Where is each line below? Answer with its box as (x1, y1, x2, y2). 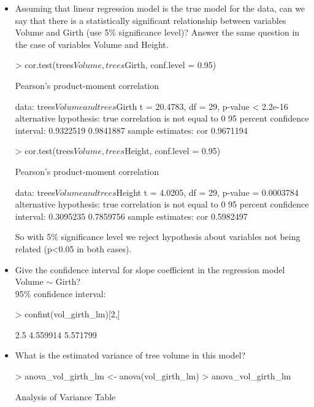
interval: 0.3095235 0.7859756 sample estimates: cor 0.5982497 (15, 209, 248, 222)
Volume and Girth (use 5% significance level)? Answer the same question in (15, 26, 300, 39)
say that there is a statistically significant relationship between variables (15, 14, 286, 26)
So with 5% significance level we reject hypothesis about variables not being (15, 230, 301, 243)
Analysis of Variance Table (15, 390, 116, 403)
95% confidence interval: (15, 287, 106, 300)
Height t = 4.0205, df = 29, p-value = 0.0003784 (116, 185, 299, 198)
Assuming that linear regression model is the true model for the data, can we (15, 2, 305, 14)
